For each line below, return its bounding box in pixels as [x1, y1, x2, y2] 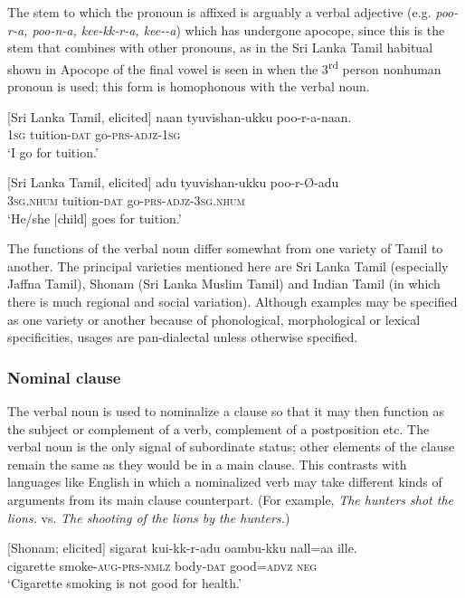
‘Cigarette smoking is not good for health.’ [7, 574, 242, 593]
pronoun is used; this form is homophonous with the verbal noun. [7, 77, 370, 96]
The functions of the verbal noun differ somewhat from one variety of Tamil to [7, 239, 443, 258]
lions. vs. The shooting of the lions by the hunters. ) [7, 508, 290, 527]
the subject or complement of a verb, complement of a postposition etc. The [7, 419, 430, 438]
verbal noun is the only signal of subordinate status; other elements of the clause [7, 437, 455, 456]
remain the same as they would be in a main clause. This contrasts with [7, 454, 407, 473]
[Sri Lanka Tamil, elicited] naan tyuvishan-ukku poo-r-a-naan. [7, 107, 352, 126]
